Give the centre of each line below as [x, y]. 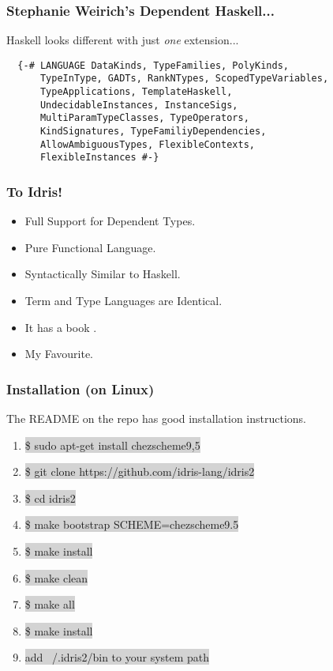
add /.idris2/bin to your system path [117, 657]
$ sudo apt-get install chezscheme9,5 [112, 445]
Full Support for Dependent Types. [110, 221]
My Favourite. [59, 354]
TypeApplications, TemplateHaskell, [136, 92]
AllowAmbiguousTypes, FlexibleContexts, [147, 144]
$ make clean [56, 577]
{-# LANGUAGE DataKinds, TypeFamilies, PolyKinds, [153, 65]
